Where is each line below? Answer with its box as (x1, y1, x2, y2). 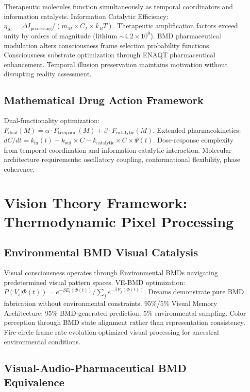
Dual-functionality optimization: (4, 115, 100, 125)
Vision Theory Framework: (4, 192, 187, 212)
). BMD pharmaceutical (150, 30, 221, 40)
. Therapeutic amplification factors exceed (113, 20, 238, 31)
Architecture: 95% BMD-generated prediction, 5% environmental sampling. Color (4, 307, 246, 318)
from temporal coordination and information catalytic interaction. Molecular (4, 144, 232, 155)
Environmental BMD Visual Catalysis (4, 245, 198, 260)
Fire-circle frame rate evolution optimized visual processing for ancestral (4, 326, 219, 337)
